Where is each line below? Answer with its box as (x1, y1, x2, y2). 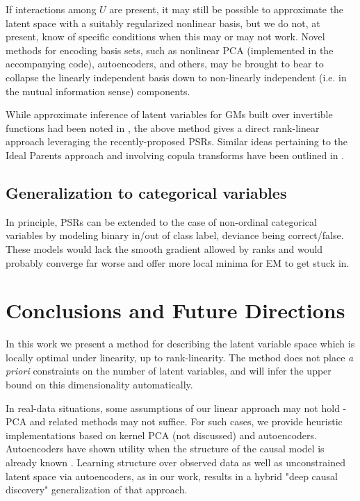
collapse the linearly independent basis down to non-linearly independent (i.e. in (6, 69, 347, 84)
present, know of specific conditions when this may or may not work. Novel (6, 29, 325, 44)
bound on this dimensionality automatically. (6, 377, 193, 392)
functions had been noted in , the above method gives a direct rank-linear (6, 120, 320, 135)
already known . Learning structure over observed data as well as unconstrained (6, 454, 345, 469)
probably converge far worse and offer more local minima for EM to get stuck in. (6, 255, 350, 270)
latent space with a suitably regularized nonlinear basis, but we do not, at (6, 15, 320, 30)
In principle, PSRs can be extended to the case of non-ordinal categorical (6, 214, 317, 229)
